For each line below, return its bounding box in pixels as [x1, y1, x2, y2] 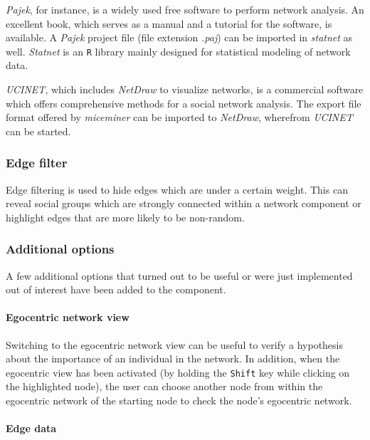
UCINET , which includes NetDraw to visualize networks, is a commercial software [6, 82, 364, 97]
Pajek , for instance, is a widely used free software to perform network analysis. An [6, 2, 364, 16]
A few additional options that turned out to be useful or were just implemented [6, 268, 353, 283]
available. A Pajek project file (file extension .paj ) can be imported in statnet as [6, 30, 353, 45]
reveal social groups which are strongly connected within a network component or [6, 196, 361, 211]
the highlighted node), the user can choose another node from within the [6, 379, 323, 394]
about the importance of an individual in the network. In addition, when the [6, 351, 340, 366]
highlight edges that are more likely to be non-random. [6, 209, 245, 224]
